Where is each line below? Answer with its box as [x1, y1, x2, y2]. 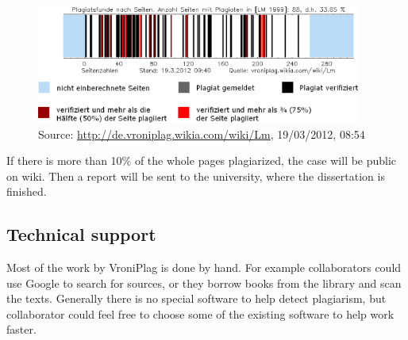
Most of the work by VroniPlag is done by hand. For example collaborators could [6, 259, 402, 276]
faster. [6, 321, 37, 338]
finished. [6, 183, 47, 200]
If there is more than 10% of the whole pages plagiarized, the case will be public [6, 152, 397, 169]
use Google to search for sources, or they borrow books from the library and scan [6, 274, 402, 291]
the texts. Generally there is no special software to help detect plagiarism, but [6, 290, 387, 307]
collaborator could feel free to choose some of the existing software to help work [6, 305, 395, 322]
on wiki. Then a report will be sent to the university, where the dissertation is [6, 167, 385, 184]
